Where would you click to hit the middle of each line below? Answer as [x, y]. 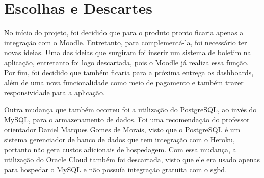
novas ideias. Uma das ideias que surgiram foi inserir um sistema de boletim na [128, 52]
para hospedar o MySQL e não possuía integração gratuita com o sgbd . [116, 169]
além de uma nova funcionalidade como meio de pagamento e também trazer [124, 82]
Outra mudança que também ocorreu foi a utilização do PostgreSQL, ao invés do [130, 109]
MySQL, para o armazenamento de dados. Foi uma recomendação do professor [127, 119]
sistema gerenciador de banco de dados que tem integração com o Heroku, [120, 139]
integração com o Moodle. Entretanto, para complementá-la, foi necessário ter [126, 42]
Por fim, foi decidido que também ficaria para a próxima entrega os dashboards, [129, 72]
